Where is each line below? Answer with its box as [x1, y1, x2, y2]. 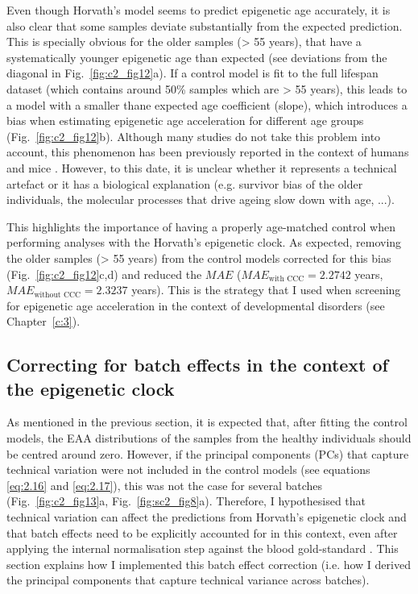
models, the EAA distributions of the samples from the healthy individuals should [6, 430, 412, 447]
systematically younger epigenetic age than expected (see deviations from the [6, 48, 387, 65]
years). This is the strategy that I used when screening [131, 281, 401, 298]
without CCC [34, 290, 81, 299]
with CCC [268, 274, 304, 283]
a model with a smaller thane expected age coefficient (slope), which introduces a [6, 96, 408, 113]
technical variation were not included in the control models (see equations [6, 461, 370, 478]
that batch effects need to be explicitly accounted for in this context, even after [6, 524, 398, 541]
